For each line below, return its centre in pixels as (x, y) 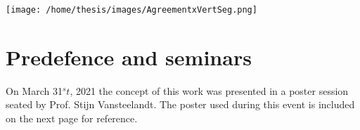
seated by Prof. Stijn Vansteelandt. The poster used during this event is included (180, 104)
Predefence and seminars (129, 57)
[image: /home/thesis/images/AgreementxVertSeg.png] (131, 10)
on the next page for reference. (72, 118)
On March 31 (34, 90)
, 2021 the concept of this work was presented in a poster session (209, 90)
